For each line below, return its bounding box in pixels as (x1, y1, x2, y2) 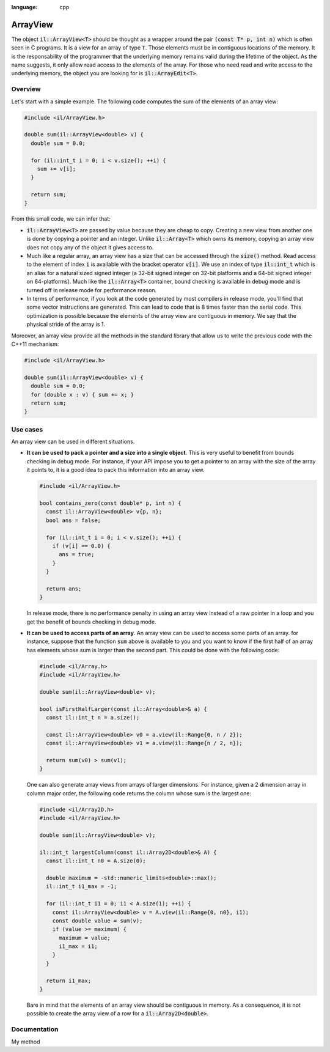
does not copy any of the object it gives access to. (26, 243, 154, 251)
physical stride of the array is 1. (26, 321, 106, 328)
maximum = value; (59, 934, 111, 941)
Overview (11, 85, 41, 94)
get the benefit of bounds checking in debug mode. (26, 618, 156, 625)
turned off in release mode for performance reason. (26, 286, 157, 293)
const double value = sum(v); (52, 917, 143, 924)
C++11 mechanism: (11, 340, 59, 348)
